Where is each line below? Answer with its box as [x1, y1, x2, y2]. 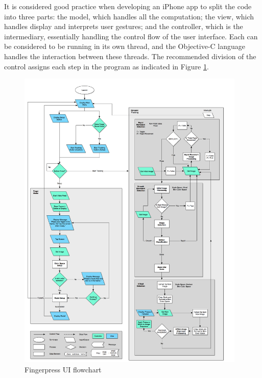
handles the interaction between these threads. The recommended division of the [4, 51, 256, 61]
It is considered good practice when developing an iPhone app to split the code [4, 1, 252, 11]
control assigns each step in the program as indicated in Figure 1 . [4, 61, 209, 71]
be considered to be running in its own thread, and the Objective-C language [4, 41, 246, 52]
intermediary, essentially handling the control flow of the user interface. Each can [4, 31, 258, 41]
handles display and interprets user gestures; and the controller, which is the [4, 21, 243, 32]
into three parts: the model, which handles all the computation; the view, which [4, 11, 254, 21]
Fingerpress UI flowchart [25, 364, 102, 375]
